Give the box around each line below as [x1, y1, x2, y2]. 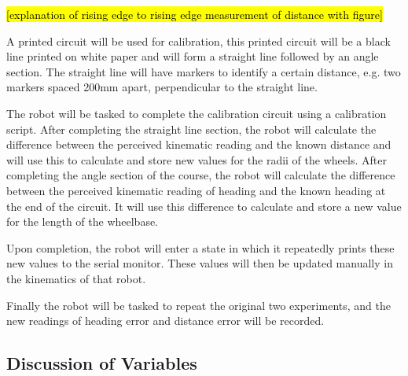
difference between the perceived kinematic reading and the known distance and [6, 136, 391, 153]
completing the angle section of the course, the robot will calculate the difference [6, 167, 395, 183]
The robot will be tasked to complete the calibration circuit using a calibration [6, 105, 387, 121]
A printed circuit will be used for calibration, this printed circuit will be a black [6, 32, 391, 49]
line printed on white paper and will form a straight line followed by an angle [6, 48, 379, 65]
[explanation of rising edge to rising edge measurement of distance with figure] [6, 6, 383, 22]
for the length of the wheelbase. [6, 213, 159, 230]
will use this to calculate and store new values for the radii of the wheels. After [6, 151, 387, 168]
